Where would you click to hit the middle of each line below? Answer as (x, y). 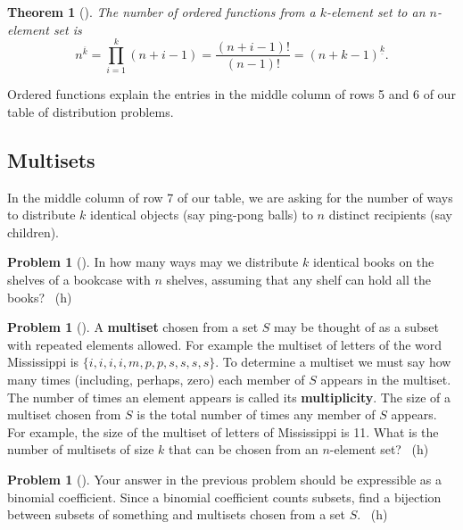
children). (33, 232)
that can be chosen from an (243, 449)
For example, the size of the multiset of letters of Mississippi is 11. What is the (223, 431)
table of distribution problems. (91, 111)
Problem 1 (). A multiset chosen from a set (133, 327)
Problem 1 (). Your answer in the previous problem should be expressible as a (224, 480)
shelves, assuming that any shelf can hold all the (298, 280)
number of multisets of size (81, 449)
